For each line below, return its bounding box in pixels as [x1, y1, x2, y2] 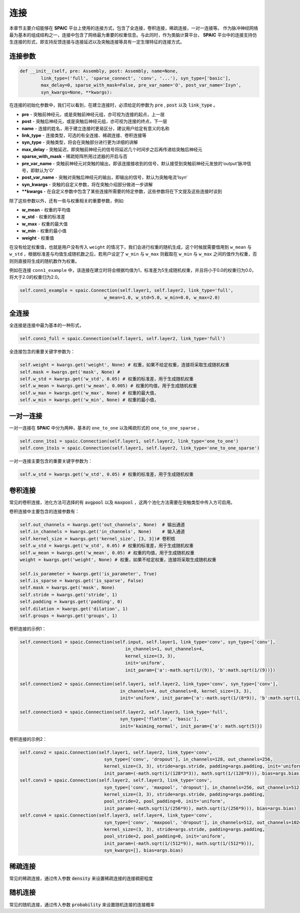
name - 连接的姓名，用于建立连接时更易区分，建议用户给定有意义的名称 [21, 125, 170, 131]
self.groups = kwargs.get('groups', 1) [19, 613, 117, 619]
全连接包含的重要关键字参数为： [9, 348, 75, 355]
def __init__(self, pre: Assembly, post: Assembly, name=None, [19, 68, 178, 74]
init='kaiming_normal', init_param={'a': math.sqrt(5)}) [119, 723, 262, 729]
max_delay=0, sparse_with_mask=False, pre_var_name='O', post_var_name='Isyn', [40, 83, 241, 88]
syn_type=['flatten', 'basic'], [119, 716, 199, 722]
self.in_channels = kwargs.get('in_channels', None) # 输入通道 [19, 529, 185, 535]
